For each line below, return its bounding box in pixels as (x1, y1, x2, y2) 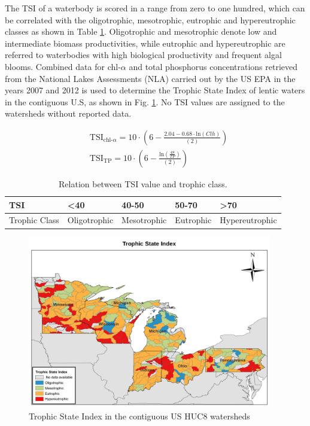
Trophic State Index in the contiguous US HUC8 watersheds (29, 409, 250, 422)
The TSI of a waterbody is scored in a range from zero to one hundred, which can (5, 2, 305, 14)
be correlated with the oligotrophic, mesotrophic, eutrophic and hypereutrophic (5, 13, 296, 26)
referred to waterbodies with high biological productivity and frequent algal (5, 48, 282, 61)
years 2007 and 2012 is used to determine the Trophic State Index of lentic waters (5, 84, 305, 96)
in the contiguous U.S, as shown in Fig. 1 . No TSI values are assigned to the (5, 95, 285, 108)
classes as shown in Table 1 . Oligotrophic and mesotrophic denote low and (5, 25, 277, 38)
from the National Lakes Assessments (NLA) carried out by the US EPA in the (5, 72, 296, 84)
